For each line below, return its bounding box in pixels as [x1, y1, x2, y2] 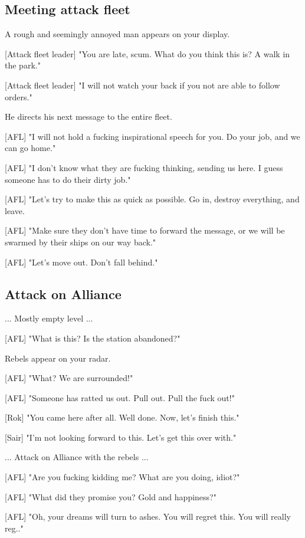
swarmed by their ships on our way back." [5, 235, 156, 248]
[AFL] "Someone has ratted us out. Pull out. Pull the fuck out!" [5, 391, 235, 403]
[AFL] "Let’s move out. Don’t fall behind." [5, 255, 158, 268]
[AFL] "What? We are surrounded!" [5, 372, 133, 384]
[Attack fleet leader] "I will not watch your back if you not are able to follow [5, 78, 280, 91]
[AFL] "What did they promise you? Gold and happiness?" [5, 490, 217, 503]
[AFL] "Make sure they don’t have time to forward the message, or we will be [5, 224, 285, 237]
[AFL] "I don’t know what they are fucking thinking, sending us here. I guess [5, 161, 283, 173]
